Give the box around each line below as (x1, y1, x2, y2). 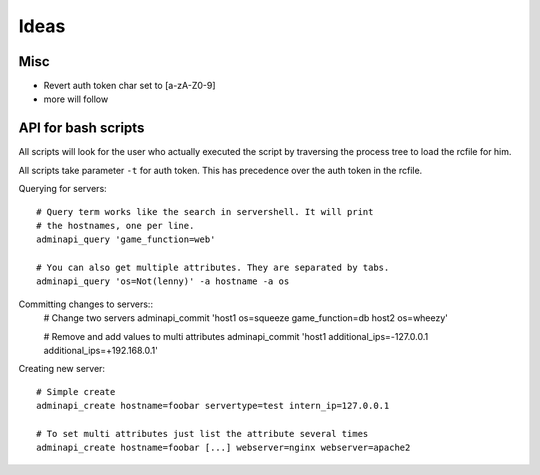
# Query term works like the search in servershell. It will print (36, 206, 374, 217)
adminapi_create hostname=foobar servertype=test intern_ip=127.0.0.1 (36, 400, 390, 412)
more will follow (43, 93, 109, 105)
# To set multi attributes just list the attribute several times (36, 428, 369, 439)
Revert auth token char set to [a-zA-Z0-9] (43, 80, 216, 92)
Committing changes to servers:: (18, 298, 154, 310)
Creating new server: (18, 363, 105, 375)
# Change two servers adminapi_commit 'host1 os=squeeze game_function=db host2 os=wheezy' (43, 312, 449, 324)
